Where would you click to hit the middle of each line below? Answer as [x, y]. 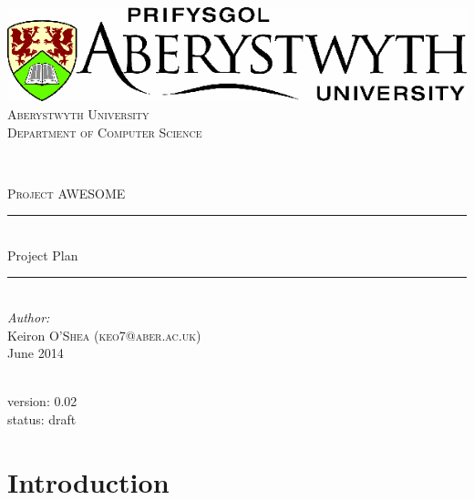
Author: [29, 317]
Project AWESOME [67, 193]
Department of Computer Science [105, 132]
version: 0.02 [42, 401]
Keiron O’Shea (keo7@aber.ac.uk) [104, 335]
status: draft [42, 419]
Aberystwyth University [78, 113]
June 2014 [36, 353]
